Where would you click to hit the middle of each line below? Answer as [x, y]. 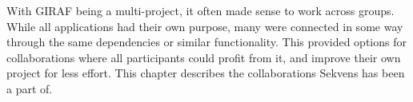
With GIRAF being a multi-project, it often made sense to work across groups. [200, 10]
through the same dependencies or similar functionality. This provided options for [206, 42]
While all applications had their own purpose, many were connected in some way [205, 26]
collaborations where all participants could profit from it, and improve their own [204, 57]
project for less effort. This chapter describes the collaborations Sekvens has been [206, 73]
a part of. [30, 88]
